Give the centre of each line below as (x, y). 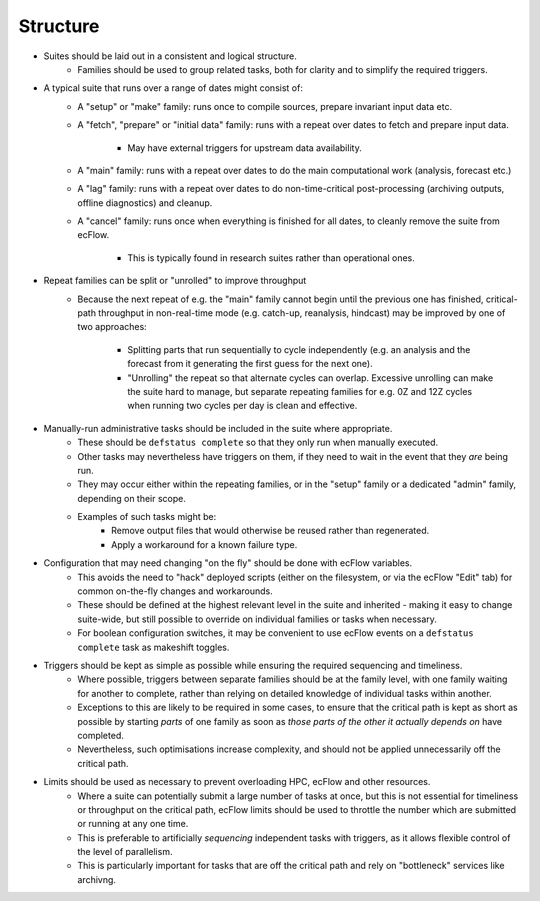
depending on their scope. (132, 498)
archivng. (97, 879)
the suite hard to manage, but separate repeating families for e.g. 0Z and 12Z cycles (300, 391)
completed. (100, 735)
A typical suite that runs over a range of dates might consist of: (173, 88)
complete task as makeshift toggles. (153, 647)
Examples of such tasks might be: (147, 517)
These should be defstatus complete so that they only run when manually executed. (258, 442)
